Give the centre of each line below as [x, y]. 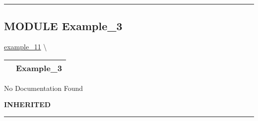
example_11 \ [26, 47]
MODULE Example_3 [63, 26]
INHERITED [28, 104]
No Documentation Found [44, 88]
